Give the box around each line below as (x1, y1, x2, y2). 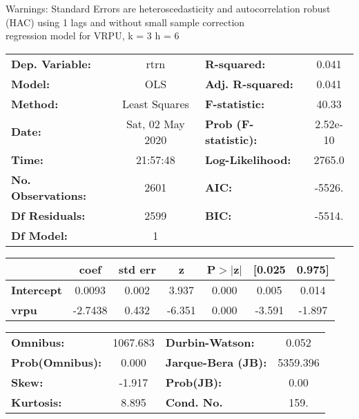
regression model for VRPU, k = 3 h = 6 (6, 28, 179, 43)
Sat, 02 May (126, 115, 185, 132)
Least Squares (122, 95, 189, 112)
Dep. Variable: (11, 55, 91, 72)
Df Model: (11, 227, 68, 243)
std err (118, 260, 156, 277)
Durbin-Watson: (165, 334, 255, 350)
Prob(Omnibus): (11, 354, 102, 370)
